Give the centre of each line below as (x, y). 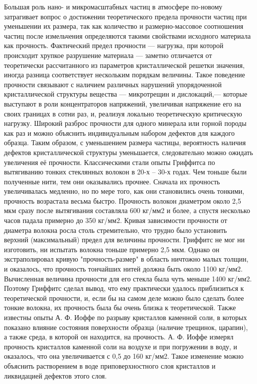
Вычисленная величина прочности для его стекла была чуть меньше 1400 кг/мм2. (128, 278)
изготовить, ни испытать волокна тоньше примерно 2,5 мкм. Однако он (112, 249)
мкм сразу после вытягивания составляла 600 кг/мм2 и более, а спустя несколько (127, 210)
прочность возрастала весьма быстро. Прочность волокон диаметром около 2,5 (123, 200)
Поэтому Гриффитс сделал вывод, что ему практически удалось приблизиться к (124, 288)
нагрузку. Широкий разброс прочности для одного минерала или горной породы (125, 123)
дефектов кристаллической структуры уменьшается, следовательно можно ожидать (128, 152)
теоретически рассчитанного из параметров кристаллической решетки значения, (124, 65)
